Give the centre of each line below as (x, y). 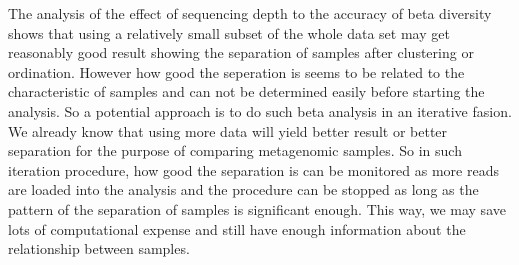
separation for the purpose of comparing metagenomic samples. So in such (235, 150)
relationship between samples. (99, 248)
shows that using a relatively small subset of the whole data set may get (229, 32)
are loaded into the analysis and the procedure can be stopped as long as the (243, 189)
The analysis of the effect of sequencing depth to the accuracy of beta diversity (250, 13)
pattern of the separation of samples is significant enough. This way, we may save (257, 208)
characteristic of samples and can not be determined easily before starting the (246, 91)
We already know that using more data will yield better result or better (228, 130)
